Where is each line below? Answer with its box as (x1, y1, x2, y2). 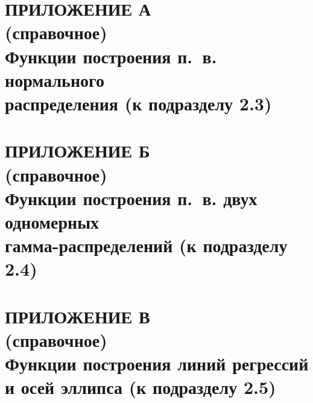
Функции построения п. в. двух (5, 185, 258, 210)
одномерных (5, 209, 100, 233)
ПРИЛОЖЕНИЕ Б (5, 138, 150, 163)
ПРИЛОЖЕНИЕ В (5, 303, 150, 328)
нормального (5, 67, 105, 92)
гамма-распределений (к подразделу (5, 233, 288, 258)
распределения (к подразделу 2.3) (5, 90, 272, 115)
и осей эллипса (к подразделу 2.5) (5, 375, 276, 399)
